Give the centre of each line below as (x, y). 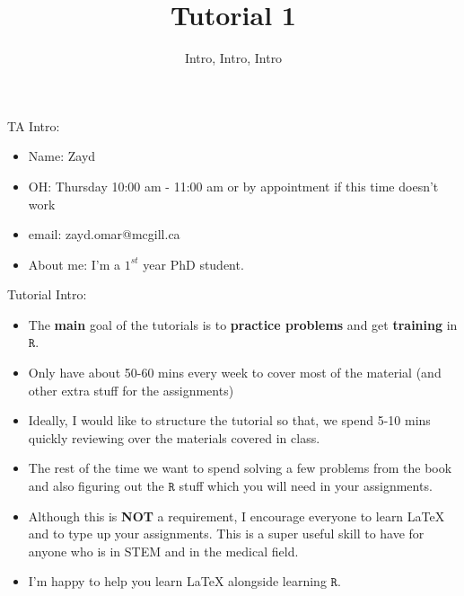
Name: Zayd (62, 156)
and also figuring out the (96, 486)
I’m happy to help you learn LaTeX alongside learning (177, 581)
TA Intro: (34, 125)
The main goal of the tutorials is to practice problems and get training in (243, 324)
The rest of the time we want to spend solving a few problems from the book (240, 468)
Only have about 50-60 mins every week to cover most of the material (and (235, 373)
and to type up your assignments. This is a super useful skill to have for (226, 534)
